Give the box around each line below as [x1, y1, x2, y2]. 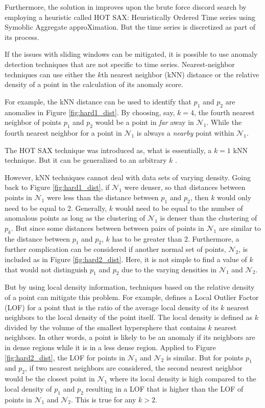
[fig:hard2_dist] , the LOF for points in [5, 352, 125, 362]
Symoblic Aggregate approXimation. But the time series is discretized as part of [5, 22, 256, 32]
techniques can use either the [5, 69, 95, 79]
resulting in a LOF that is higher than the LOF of [86, 383, 244, 394]
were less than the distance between [46, 191, 159, 202]
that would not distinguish [5, 264, 88, 274]
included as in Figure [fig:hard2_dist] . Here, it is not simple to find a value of [5, 254, 247, 265]
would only [217, 191, 252, 202]
